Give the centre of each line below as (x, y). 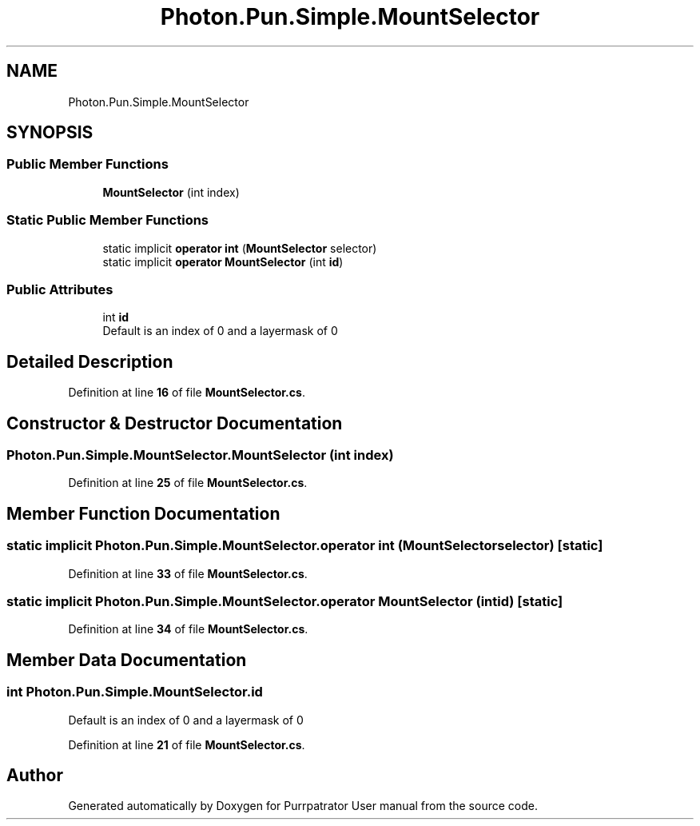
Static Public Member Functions (108, 220)
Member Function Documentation (143, 513)
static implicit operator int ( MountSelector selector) (240, 248)
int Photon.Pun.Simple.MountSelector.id (135, 692)
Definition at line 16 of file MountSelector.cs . (187, 393)
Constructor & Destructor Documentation (175, 423)
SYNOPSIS (50, 133)
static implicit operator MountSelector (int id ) (223, 261)
